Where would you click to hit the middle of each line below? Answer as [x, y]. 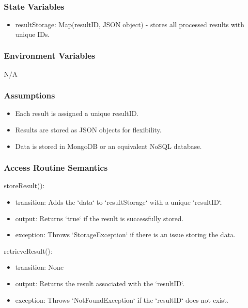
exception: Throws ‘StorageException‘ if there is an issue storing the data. [125, 235]
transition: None [39, 267]
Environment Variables [50, 56]
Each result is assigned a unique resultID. [77, 113]
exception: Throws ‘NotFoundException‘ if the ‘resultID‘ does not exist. [122, 300]
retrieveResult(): [28, 251]
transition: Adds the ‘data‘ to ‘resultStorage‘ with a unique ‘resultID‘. [118, 202]
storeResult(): [24, 186]
